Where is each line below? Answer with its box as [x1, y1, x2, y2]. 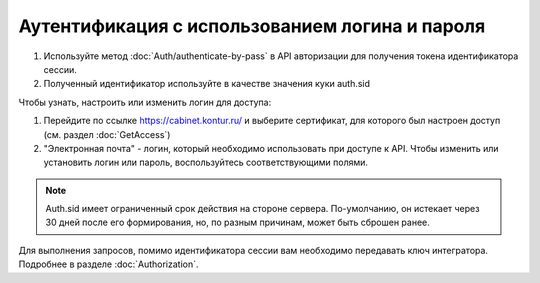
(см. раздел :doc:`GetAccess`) [43, 128, 171, 140]
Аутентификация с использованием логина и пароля [18, 15, 486, 37]
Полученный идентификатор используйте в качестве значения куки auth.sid [43, 78, 370, 90]
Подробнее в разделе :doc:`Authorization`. [18, 258, 199, 270]
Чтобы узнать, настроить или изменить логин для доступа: [18, 96, 272, 108]
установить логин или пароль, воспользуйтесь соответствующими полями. [43, 156, 369, 169]
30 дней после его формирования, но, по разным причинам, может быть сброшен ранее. [45, 216, 430, 229]
